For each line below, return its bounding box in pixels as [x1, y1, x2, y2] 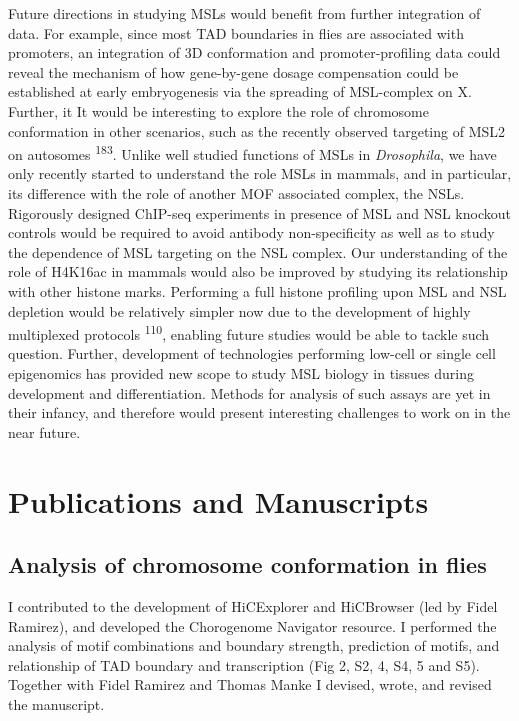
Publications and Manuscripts [8, 480, 429, 521]
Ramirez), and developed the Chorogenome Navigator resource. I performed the [8, 615, 497, 636]
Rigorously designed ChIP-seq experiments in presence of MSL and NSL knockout [8, 202, 511, 223]
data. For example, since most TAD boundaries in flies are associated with [8, 22, 464, 43]
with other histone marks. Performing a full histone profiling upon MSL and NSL [8, 280, 507, 301]
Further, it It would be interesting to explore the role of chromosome [8, 100, 429, 121]
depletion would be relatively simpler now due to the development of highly [8, 300, 471, 321]
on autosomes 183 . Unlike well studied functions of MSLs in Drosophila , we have [8, 141, 497, 164]
